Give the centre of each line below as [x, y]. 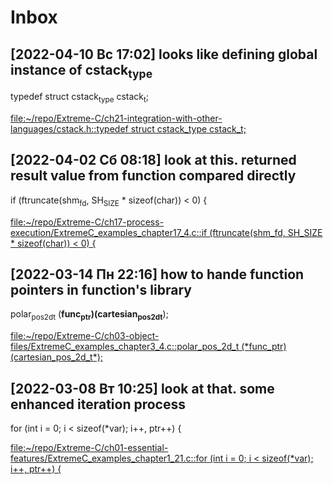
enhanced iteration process [98, 404]
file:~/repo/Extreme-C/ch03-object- [85, 336]
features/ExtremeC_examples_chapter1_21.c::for [109, 458]
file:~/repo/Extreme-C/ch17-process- [87, 222]
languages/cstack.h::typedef [69, 128]
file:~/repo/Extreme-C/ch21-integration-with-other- [116, 118]
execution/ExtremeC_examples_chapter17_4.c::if [109, 232]
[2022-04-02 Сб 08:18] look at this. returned [153, 160]
